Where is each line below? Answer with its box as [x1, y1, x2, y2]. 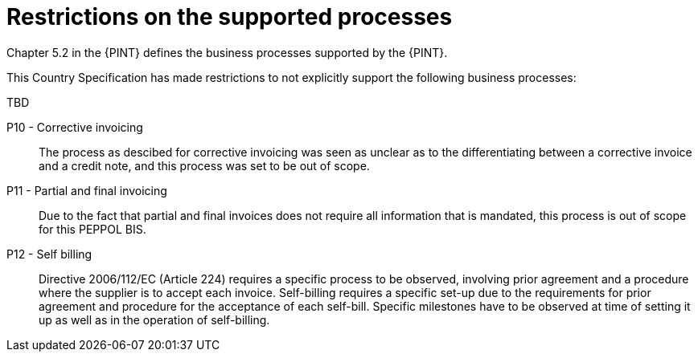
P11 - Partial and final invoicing [6, 183, 167, 197]
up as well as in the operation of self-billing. [39, 312, 270, 327]
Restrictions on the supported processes [6, 3, 453, 31]
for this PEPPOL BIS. [39, 222, 146, 236]
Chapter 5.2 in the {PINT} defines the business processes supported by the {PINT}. [6, 45, 448, 59]
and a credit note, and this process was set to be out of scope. [39, 158, 370, 173]
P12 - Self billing [6, 246, 92, 261]
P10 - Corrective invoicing [6, 120, 143, 134]
